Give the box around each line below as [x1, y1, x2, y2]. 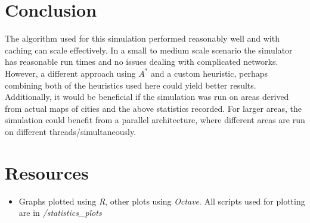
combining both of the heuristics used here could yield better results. [5, 78, 256, 91]
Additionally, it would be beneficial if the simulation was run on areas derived [5, 90, 289, 103]
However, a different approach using [5, 67, 136, 79]
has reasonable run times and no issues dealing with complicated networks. [5, 55, 278, 68]
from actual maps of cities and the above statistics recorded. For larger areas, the [5, 102, 302, 114]
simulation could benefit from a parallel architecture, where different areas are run [5, 114, 305, 126]
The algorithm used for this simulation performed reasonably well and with [5, 32, 280, 45]
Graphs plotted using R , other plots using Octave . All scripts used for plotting [18, 194, 305, 207]
